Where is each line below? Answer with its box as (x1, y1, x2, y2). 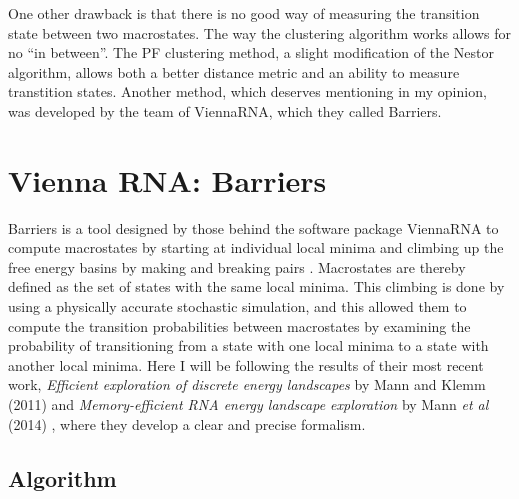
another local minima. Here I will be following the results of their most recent (8, 354, 484, 375)
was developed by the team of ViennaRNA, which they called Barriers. (8, 100, 442, 121)
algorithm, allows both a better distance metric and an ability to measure (8, 61, 460, 82)
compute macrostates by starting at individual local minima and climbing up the (8, 237, 504, 258)
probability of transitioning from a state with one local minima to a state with (8, 335, 489, 356)
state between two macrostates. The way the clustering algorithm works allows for (8, 22, 512, 43)
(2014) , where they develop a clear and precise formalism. (8, 413, 366, 434)
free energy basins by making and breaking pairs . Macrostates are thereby (8, 256, 466, 277)
